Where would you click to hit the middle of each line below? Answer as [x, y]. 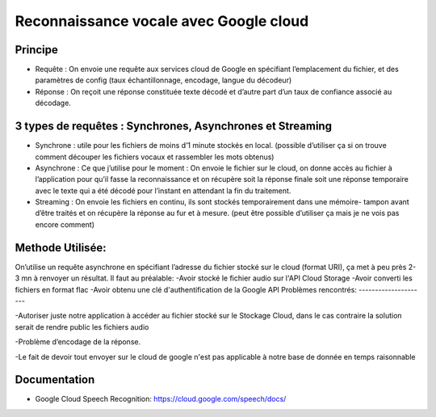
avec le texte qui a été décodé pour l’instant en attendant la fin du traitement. [163, 191]
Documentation [55, 380]
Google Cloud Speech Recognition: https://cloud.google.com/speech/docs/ [161, 399]
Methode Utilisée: [61, 248]
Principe [36, 50]
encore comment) [65, 224]
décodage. [53, 103]
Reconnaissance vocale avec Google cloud [162, 21]
